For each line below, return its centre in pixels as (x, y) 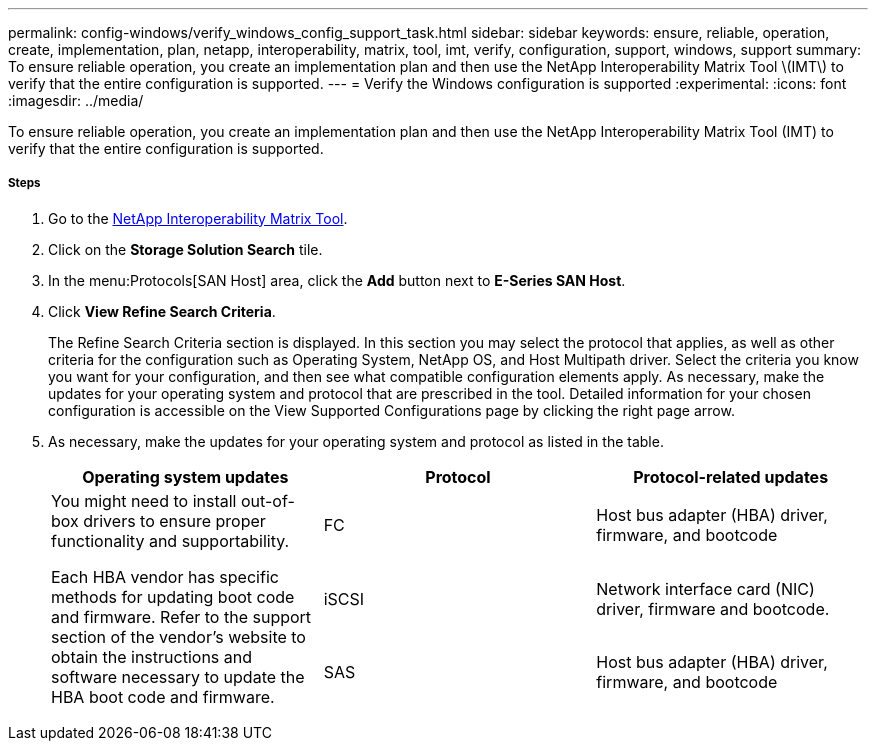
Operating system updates (185, 476)
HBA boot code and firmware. (163, 696)
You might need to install (144, 500)
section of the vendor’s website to (178, 636)
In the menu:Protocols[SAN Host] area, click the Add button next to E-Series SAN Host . (337, 280)
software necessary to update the (178, 676)
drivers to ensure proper (174, 520)
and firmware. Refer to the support (181, 616)
